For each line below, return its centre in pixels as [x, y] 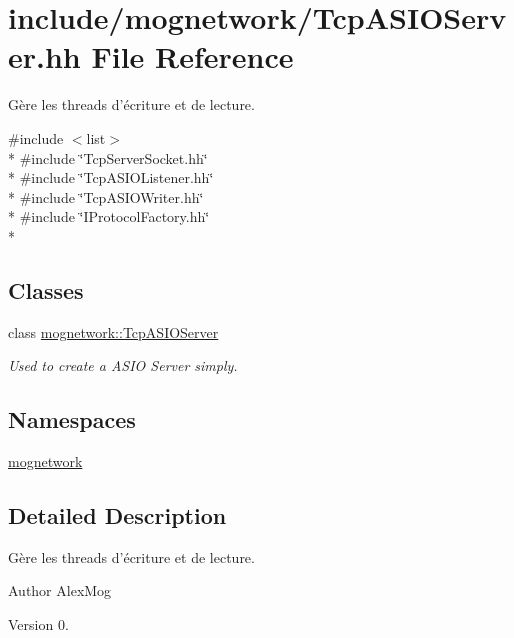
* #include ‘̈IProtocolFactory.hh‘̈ [109, 216]
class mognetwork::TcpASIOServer [113, 331]
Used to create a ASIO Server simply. [123, 365]
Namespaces [72, 419]
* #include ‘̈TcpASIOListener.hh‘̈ [111, 177]
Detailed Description [117, 515]
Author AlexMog [60, 590]
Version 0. [38, 624]
